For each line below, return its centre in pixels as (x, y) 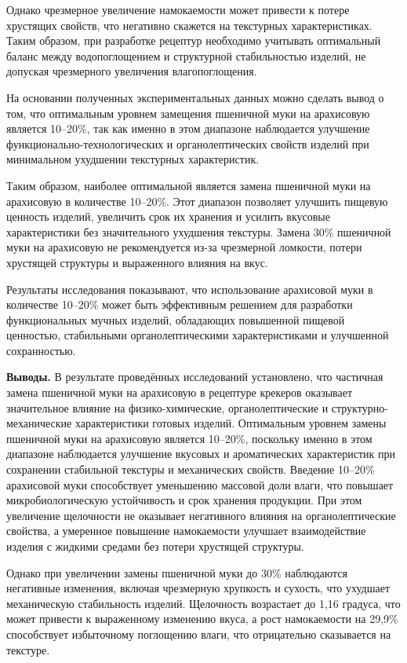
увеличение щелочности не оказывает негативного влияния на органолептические (201, 515)
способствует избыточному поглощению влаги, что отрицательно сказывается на (199, 634)
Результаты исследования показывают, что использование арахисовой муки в (190, 289)
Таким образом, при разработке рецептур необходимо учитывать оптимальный (194, 40)
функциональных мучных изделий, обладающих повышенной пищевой (176, 319)
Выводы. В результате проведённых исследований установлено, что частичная (195, 377)
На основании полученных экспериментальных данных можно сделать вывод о (195, 97)
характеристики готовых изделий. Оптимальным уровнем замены (231, 423)
